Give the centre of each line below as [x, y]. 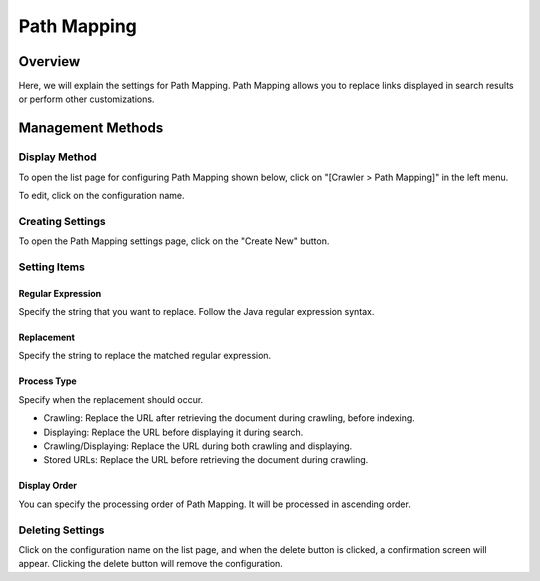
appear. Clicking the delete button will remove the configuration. [151, 564]
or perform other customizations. [86, 99]
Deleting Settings [61, 530]
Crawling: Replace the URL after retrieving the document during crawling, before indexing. [229, 418]
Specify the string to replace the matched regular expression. [145, 356]
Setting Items [51, 267]
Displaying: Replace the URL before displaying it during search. [173, 432]
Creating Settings [62, 221]
